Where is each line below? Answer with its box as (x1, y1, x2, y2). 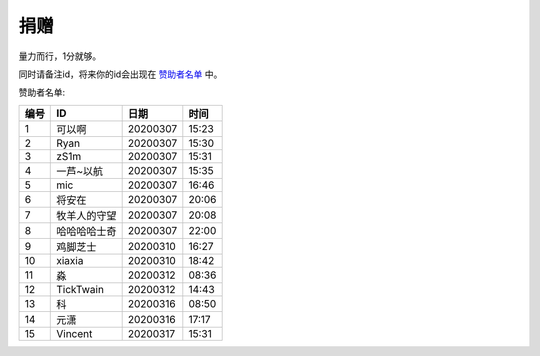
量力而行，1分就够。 (18, 50, 102, 62)
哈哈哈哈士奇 (56, 224, 117, 238)
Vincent (56, 326, 93, 340)
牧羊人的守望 (56, 208, 117, 222)
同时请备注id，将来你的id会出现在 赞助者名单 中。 (18, 68, 223, 80)
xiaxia (56, 253, 84, 267)
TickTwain (56, 282, 105, 296)
